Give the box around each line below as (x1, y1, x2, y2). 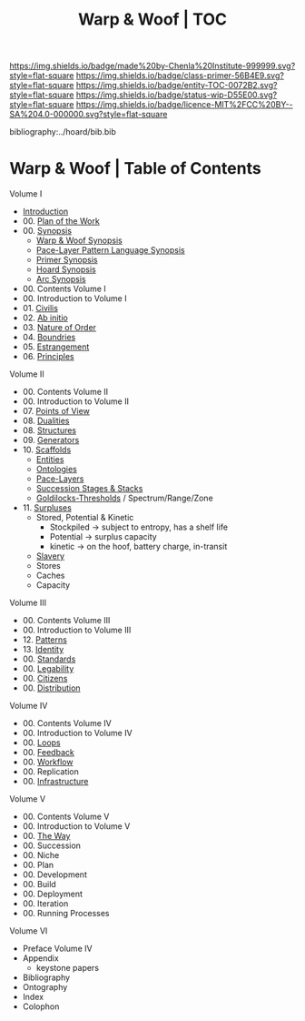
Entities (35, 454, 64, 465)
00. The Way (22, 831, 71, 842)
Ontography (22, 982, 68, 993)
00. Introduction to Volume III (22, 624, 132, 636)
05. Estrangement (22, 341, 90, 352)
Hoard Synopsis (35, 264, 97, 275)
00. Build (22, 879, 56, 890)
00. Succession (22, 840, 82, 851)
